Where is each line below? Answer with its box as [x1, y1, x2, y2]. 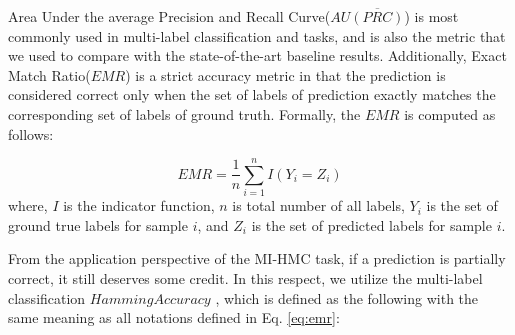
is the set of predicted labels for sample [251, 214, 492, 235]
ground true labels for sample [8, 214, 188, 235]
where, [8, 195, 48, 216]
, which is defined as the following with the [215, 287, 479, 308]
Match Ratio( [8, 64, 91, 85]
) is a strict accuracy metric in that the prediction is [125, 64, 446, 85]
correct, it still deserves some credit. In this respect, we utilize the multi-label [8, 268, 483, 289]
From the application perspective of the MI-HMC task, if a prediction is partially [8, 248, 506, 269]
